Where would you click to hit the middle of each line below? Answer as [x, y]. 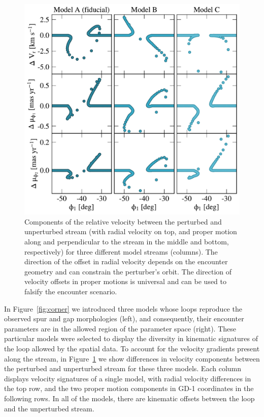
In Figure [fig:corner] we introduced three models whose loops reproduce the [123, 308]
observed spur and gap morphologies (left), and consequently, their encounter [124, 318]
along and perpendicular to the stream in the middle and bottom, [127, 242]
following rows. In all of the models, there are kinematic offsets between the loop [129, 398]
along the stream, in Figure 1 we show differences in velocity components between [132, 358]
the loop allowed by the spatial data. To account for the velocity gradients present [132, 348]
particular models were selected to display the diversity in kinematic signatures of [131, 338]
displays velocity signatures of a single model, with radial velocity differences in [128, 378]
